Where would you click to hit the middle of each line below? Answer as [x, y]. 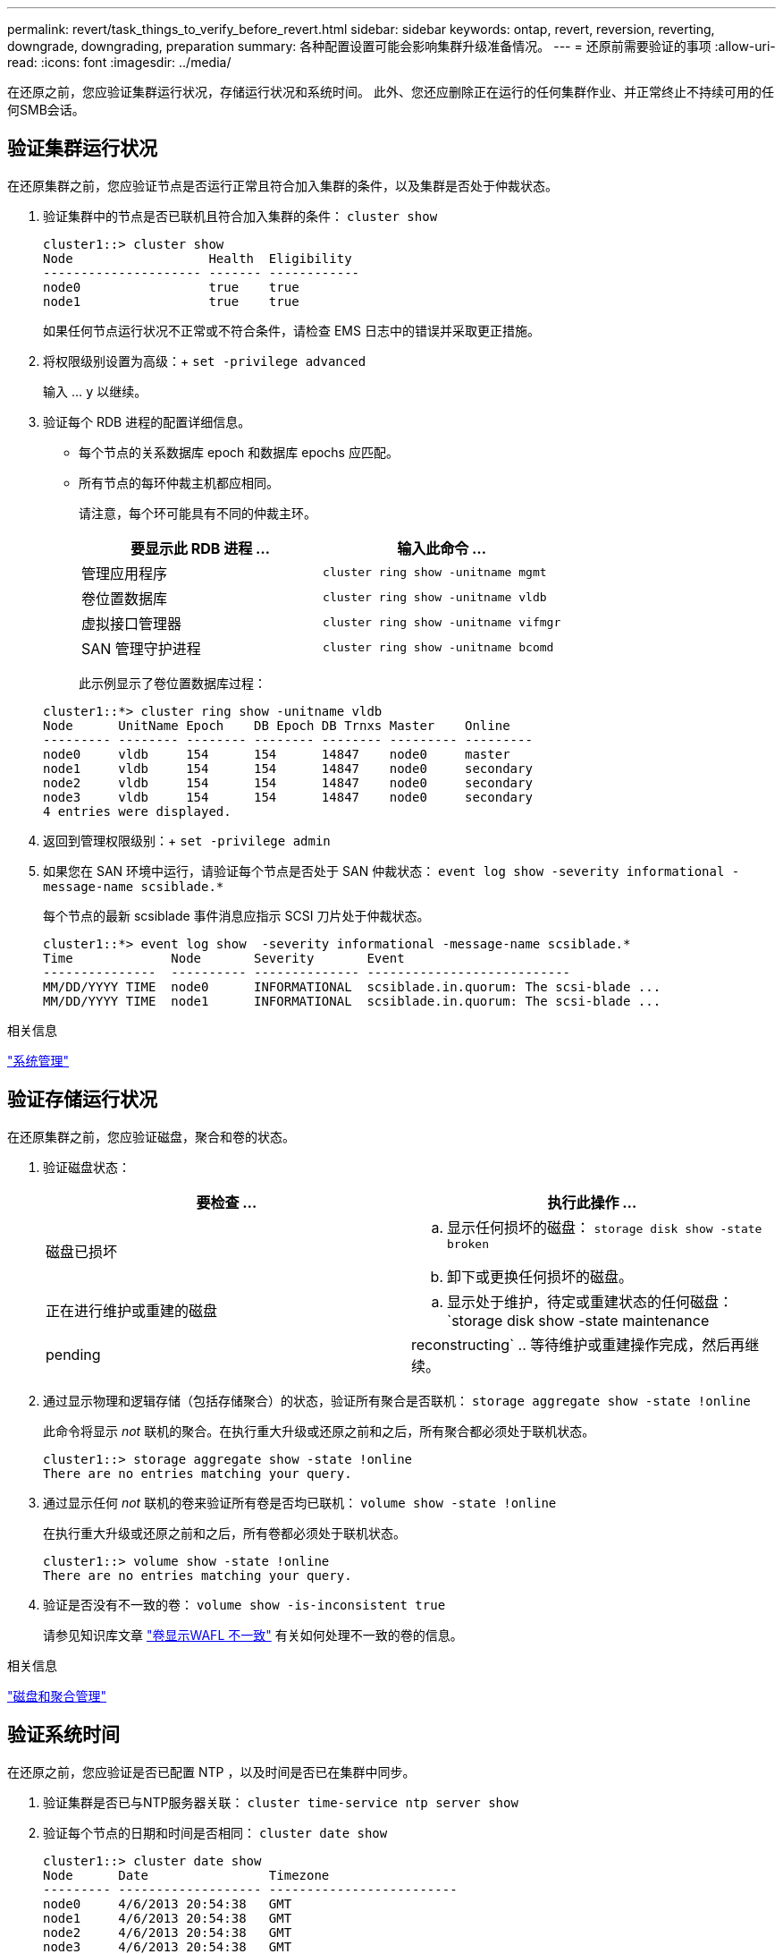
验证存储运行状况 [82, 1100]
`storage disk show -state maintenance [578, 1320]
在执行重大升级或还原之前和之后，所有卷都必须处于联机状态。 [224, 1533]
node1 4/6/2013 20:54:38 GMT [168, 1918]
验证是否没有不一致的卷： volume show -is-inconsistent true [244, 1604]
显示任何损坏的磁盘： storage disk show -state [605, 1227]
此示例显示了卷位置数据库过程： [173, 683]
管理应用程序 [125, 573]
